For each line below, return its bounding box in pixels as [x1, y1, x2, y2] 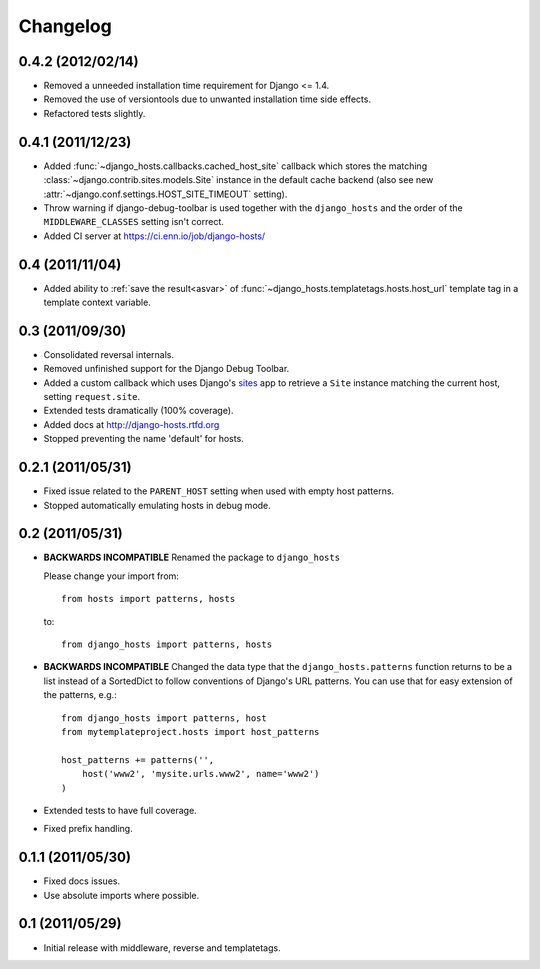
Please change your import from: [43, 570, 180, 582]
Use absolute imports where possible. [43, 889, 200, 901]
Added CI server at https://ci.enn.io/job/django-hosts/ [43, 230, 266, 242]
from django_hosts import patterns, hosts [61, 639, 273, 650]
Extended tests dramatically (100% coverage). [43, 405, 234, 417]
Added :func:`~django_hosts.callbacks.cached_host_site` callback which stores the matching [43, 160, 428, 172]
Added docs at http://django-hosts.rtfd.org [43, 418, 220, 430]
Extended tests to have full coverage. [43, 804, 197, 816]
